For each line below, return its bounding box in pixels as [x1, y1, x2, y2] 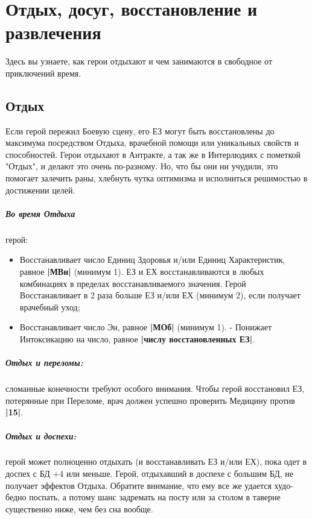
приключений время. [5, 66, 81, 79]
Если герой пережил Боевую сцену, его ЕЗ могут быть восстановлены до [5, 124, 275, 137]
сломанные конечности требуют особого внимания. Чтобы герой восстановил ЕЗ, [5, 382, 305, 395]
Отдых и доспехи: [5, 429, 77, 442]
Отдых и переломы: [5, 356, 83, 369]
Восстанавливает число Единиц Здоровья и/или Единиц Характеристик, [19, 253, 285, 266]
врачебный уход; [19, 300, 80, 313]
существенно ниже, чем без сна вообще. [5, 502, 153, 515]
